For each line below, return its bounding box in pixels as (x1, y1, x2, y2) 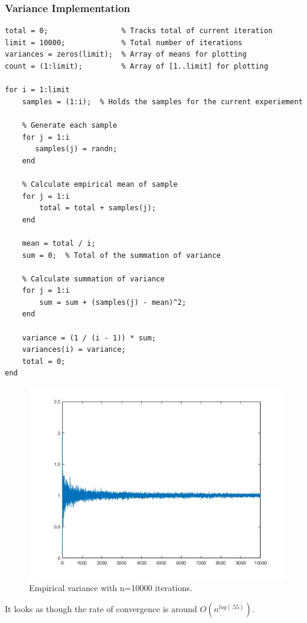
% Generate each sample (22, 121, 118, 130)
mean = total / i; (22, 239, 96, 248)
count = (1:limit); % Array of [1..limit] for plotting (5, 62, 268, 70)
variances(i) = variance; (22, 345, 126, 354)
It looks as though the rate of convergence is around (5, 603, 197, 615)
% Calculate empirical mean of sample (22, 180, 178, 189)
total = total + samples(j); (39, 204, 156, 213)
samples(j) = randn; (35, 145, 118, 154)
